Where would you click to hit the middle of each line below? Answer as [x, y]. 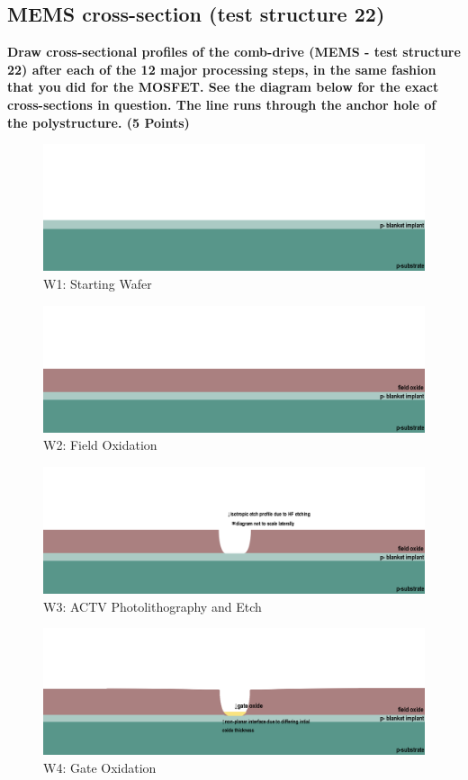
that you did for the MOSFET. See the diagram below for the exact [223, 87]
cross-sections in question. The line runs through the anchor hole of [222, 104]
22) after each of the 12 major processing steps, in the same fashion [222, 69]
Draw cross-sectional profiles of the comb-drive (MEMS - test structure [234, 52]
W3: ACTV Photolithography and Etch [153, 606]
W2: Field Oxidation [100, 445]
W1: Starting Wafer [98, 283]
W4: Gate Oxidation [100, 768]
